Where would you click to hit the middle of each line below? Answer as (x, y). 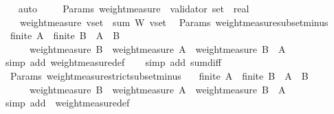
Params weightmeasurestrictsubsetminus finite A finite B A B (159, 75)
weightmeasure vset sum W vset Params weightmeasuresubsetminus (174, 22)
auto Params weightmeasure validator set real (134, 8)
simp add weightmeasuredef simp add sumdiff (113, 62)
